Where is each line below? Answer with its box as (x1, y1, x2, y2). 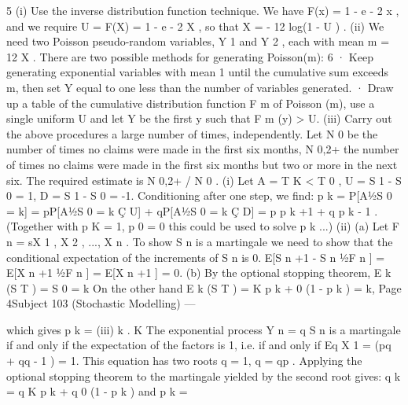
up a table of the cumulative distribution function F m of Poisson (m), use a (6, 94, 375, 111)
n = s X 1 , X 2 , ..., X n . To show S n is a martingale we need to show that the (6, 233, 393, 249)
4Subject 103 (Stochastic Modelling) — (6, 295, 196, 311)
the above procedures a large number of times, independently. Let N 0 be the (6, 125, 378, 142)
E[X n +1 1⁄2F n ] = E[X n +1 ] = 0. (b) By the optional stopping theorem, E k (6, 264, 391, 281)
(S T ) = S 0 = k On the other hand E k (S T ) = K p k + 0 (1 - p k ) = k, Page (6, 279, 402, 296)
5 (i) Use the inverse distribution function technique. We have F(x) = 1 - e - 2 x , (6, 2, 399, 18)
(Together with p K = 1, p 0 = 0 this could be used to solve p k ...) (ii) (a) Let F (6, 218, 399, 234)
